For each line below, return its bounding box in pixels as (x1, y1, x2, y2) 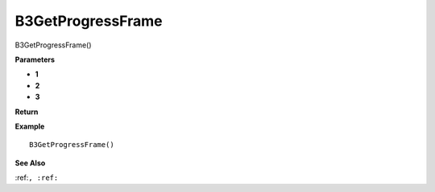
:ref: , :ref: (14, 173, 59, 182)
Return (14, 107, 39, 116)
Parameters (14, 55, 56, 64)
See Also (14, 157, 46, 168)
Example (14, 121, 45, 131)
